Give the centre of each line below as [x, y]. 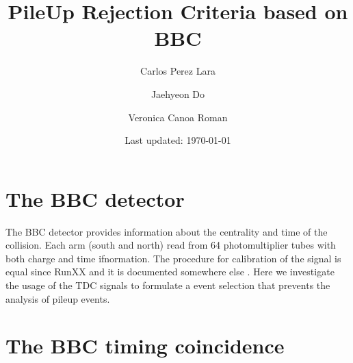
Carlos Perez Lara [178, 71]
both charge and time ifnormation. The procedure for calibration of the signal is [173, 258]
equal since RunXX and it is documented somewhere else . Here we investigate [170, 272]
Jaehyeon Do [178, 93]
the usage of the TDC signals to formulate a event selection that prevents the [168, 285]
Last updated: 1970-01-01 [178, 140]
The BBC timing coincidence [145, 346]
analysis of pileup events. [58, 298]
